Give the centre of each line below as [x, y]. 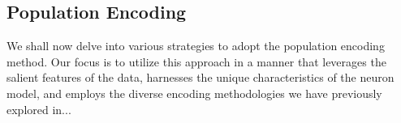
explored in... [39, 109]
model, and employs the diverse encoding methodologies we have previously [194, 93]
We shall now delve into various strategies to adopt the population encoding [196, 46]
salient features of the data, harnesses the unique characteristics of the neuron [200, 77]
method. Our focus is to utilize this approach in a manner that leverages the [196, 61]
